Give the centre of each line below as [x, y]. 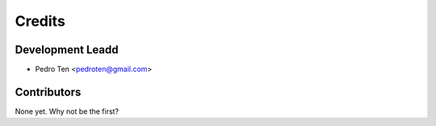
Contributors [48, 92]
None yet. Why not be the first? [67, 111]
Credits [40, 21]
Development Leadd [67, 50]
